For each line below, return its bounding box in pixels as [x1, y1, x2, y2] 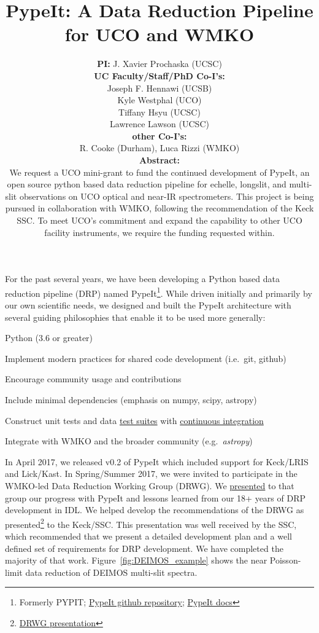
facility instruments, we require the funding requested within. [44, 226, 275, 238]
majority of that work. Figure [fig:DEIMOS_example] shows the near [5, 554, 267, 567]
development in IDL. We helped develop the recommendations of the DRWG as [5, 503, 304, 516]
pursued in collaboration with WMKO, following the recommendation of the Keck [5, 202, 314, 214]
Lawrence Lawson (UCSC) [110, 117, 209, 130]
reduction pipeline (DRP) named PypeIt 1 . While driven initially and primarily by [5, 285, 312, 299]
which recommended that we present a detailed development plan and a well [5, 530, 292, 543]
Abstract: [139, 154, 180, 167]
